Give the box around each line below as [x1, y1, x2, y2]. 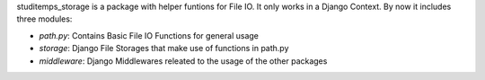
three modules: [16, 13, 73, 24]
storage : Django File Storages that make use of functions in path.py [39, 43, 289, 54]
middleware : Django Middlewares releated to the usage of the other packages [39, 55, 328, 67]
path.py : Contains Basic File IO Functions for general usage [39, 30, 260, 40]
